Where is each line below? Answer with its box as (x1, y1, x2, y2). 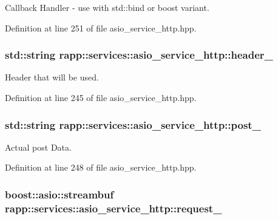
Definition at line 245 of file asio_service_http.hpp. (5, 91, 197, 103)
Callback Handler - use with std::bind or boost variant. (5, 1, 209, 13)
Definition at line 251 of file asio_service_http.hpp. (5, 21, 197, 34)
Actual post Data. (5, 140, 72, 153)
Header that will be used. (5, 71, 99, 83)
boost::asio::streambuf (5, 186, 114, 201)
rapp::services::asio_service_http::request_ (5, 200, 222, 215)
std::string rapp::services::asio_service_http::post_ (5, 117, 261, 132)
